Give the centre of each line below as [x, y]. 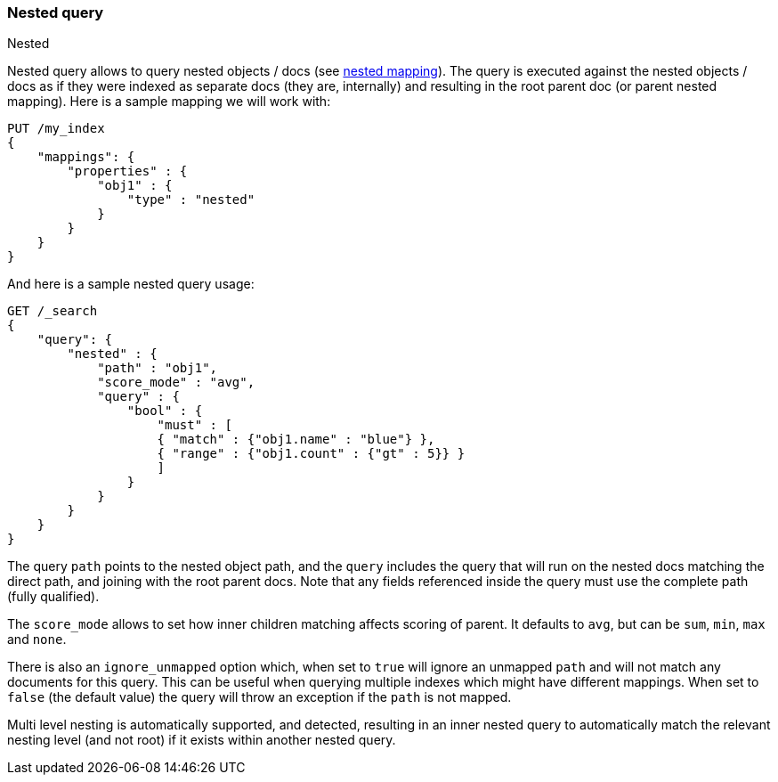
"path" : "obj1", [158, 368]
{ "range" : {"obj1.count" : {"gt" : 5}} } [311, 454]
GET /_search [53, 311]
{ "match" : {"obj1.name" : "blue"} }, [296, 440]
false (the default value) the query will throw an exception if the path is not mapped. [259, 697]
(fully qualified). [53, 597]
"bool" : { [165, 411]
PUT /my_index [56, 129]
